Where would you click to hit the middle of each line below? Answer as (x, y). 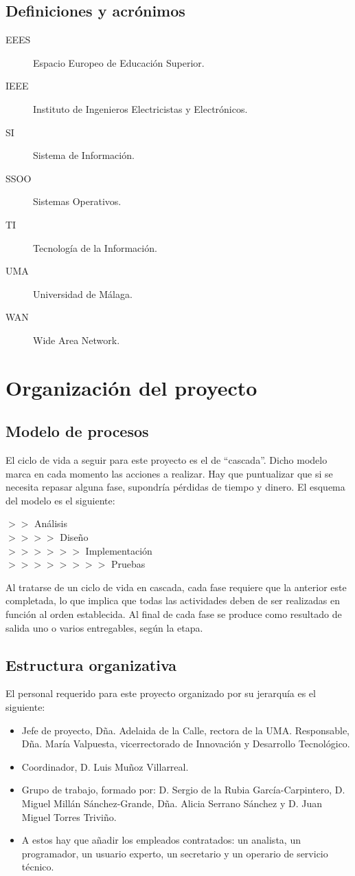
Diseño (74, 537)
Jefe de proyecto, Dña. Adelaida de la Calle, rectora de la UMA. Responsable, (186, 730)
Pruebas (128, 564)
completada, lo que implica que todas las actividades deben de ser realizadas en (173, 600)
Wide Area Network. (77, 340)
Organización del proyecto (131, 387)
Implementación (119, 550)
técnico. (38, 867)
